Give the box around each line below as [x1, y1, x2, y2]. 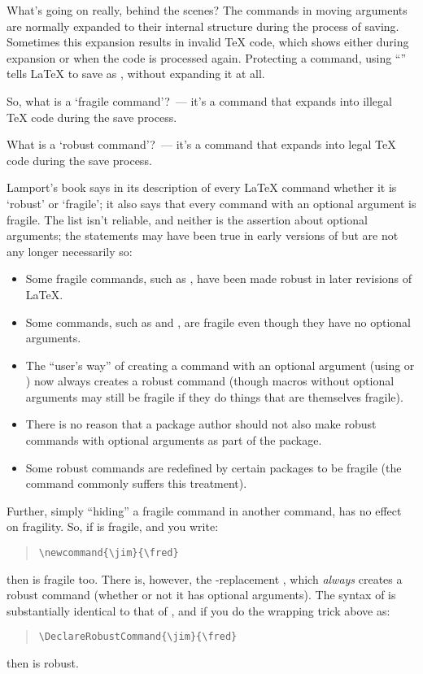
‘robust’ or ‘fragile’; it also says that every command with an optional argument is [7, 194, 416, 211]
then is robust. [7, 654, 79, 672]
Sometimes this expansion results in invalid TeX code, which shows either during [7, 33, 409, 50]
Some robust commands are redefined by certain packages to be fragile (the [25, 459, 402, 476]
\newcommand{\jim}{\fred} [38, 547, 179, 559]
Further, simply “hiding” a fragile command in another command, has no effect [7, 502, 402, 519]
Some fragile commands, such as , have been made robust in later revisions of [25, 270, 412, 287]
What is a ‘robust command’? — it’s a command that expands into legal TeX [7, 136, 396, 153]
